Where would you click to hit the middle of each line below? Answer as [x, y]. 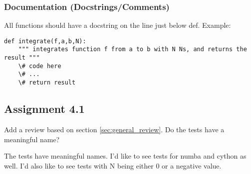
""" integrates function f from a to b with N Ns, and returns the [132, 49]
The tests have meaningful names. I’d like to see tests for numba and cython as [125, 156]
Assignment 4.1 [44, 109]
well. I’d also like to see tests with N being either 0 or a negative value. [113, 165]
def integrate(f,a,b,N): [45, 41]
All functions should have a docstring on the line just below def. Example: [118, 25]
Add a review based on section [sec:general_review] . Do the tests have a [114, 129]
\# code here [40, 66]
